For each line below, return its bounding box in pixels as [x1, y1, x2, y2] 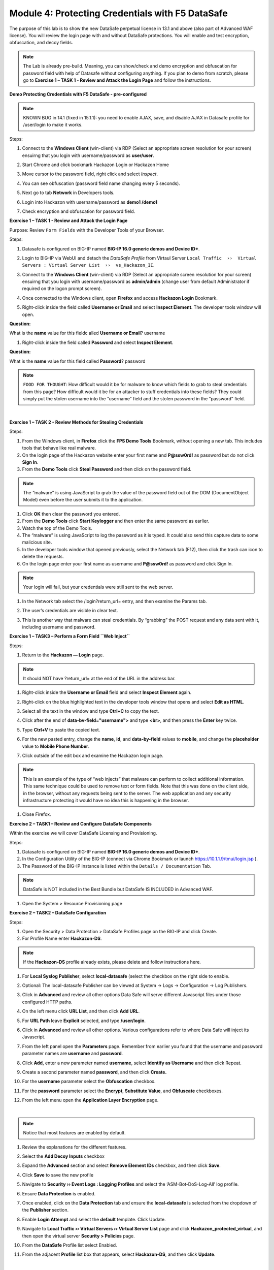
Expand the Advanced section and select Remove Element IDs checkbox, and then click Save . [22, 1162, 221, 1168]
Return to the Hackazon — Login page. [22, 652, 104, 658]
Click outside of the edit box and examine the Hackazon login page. [22, 752, 163, 759]
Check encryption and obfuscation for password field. [22, 208, 135, 214]
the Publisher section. [22, 1207, 68, 1213]
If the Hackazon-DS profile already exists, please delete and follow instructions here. [23, 959, 201, 965]
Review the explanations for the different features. [22, 1144, 127, 1150]
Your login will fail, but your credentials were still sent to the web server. [23, 584, 174, 590]
